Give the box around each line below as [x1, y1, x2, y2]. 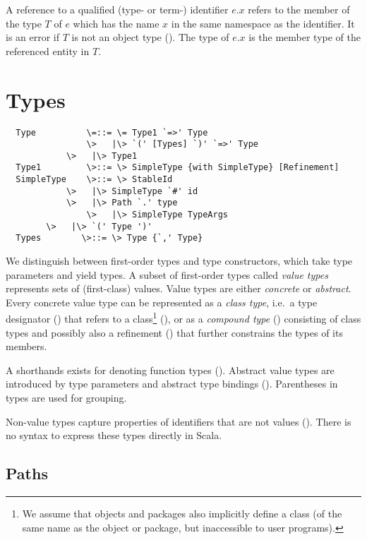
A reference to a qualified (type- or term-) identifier [6, 2, 229, 16]
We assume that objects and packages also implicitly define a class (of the [22, 506, 342, 521]
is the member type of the [248, 30, 361, 44]
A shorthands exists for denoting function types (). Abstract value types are [6, 362, 335, 377]
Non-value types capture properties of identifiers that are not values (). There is [6, 414, 351, 428]
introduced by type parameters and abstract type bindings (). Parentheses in [6, 376, 338, 391]
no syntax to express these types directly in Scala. [6, 428, 222, 443]
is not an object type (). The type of [71, 30, 229, 44]
